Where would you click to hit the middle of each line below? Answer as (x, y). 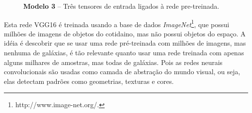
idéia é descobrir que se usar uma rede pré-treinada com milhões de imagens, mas (125, 43)
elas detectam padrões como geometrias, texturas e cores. (89, 81)
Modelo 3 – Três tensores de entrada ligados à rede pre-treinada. (121, 6)
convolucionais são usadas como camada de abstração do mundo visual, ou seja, (122, 72)
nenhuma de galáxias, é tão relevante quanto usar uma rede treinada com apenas (124, 53)
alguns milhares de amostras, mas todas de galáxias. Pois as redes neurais (113, 62)
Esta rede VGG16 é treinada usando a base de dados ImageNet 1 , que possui (117, 23)
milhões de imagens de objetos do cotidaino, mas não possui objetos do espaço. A (125, 33)
